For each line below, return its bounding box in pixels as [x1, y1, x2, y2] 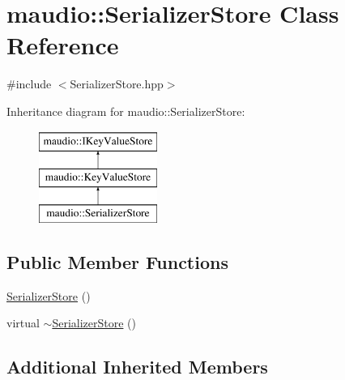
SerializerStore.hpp [70, 75, 164, 92]
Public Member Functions [6, 249, 228, 274]
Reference [6, 28, 119, 62]
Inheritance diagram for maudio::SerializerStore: [6, 102, 245, 119]
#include [6, 75, 52, 92]
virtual [6, 314, 40, 331]
